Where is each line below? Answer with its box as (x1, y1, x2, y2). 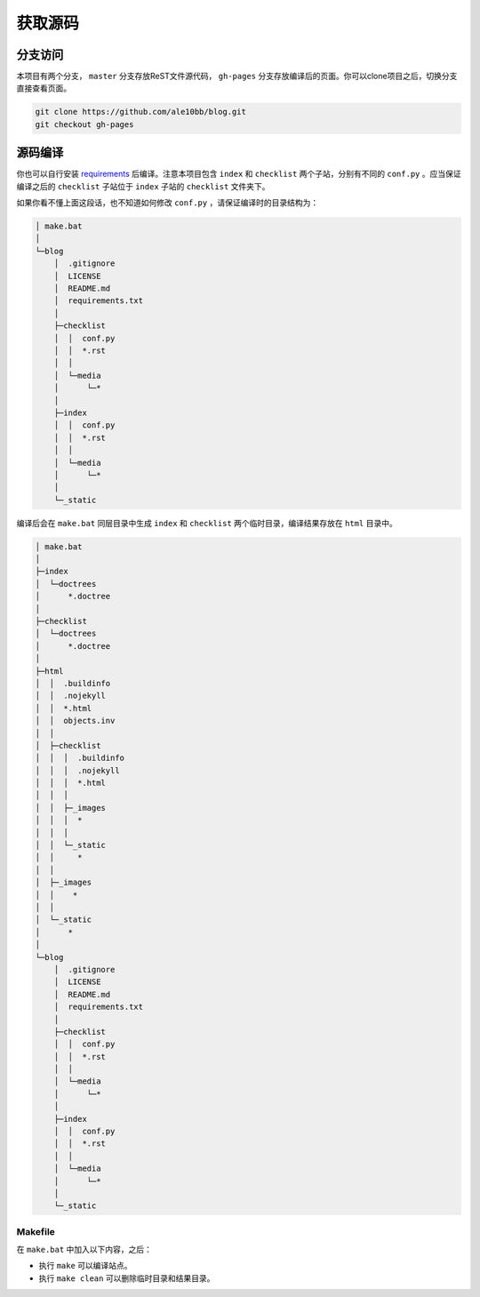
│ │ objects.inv (35, 716, 116, 726)
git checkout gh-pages (35, 119, 134, 129)
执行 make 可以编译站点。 (38, 1261, 132, 1271)
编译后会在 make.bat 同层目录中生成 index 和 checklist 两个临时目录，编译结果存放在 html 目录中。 (16, 517, 397, 528)
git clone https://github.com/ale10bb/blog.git (35, 107, 246, 117)
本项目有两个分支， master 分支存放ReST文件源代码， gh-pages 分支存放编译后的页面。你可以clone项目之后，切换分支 (16, 71, 458, 82)
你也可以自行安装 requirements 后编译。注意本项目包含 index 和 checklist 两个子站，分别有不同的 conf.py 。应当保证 (16, 169, 461, 180)
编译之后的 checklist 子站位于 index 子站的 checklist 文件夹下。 (16, 180, 270, 191)
